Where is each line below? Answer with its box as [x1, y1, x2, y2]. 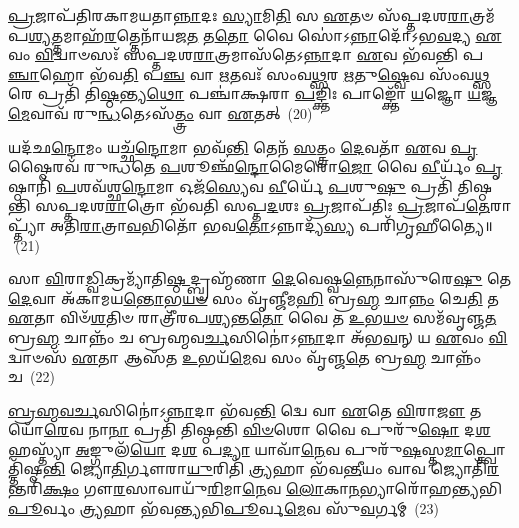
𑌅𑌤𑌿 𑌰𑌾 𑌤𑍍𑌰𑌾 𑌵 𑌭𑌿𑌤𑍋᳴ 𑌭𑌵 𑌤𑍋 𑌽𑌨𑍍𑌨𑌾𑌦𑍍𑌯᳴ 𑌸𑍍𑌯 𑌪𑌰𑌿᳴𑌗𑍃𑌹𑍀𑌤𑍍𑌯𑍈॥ [50, 214, 493, 235]
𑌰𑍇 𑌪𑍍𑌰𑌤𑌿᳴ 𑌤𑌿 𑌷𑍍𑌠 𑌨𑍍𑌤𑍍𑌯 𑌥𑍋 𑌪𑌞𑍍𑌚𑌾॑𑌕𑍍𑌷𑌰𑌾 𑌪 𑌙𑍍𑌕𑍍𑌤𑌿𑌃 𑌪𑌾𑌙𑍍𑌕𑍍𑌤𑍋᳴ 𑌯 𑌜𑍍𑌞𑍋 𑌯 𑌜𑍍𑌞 [8, 83, 498, 104]
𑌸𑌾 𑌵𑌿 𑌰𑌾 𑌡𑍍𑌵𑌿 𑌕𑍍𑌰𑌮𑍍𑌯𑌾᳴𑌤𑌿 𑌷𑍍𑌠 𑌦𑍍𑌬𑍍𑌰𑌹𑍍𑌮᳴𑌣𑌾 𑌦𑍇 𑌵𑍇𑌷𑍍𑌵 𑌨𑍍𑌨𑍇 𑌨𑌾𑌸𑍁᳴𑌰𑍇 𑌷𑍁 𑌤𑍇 [8, 268, 512, 289]
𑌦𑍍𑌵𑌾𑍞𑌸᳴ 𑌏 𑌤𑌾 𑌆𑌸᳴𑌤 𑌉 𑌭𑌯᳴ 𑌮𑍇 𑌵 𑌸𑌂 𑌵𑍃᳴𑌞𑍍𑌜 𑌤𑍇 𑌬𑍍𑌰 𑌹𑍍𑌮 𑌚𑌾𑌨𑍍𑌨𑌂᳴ [8, 346, 481, 367]
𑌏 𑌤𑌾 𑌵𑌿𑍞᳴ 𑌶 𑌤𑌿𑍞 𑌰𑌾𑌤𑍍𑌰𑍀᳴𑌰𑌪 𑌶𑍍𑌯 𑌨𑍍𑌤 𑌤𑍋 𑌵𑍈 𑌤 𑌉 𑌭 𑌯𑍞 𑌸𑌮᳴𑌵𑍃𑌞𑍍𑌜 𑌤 [8, 307, 497, 328]
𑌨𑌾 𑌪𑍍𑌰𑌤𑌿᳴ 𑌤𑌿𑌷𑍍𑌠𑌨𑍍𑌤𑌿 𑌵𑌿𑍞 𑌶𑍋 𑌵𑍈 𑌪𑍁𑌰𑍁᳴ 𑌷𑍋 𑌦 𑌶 [108, 419, 491, 440]
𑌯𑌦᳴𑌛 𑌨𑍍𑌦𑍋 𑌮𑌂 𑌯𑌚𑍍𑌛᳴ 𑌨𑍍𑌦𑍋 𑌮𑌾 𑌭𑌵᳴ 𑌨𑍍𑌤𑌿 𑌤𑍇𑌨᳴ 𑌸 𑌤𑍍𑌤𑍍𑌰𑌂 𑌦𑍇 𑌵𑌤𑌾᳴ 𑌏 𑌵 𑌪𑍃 [8, 136, 478, 157]
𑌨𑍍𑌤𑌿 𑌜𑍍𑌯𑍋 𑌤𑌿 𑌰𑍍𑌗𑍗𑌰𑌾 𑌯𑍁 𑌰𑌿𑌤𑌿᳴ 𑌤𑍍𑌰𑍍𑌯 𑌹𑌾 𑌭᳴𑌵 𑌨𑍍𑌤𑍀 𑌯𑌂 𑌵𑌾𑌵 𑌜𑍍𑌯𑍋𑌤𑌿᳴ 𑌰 [42, 458, 499, 479]
